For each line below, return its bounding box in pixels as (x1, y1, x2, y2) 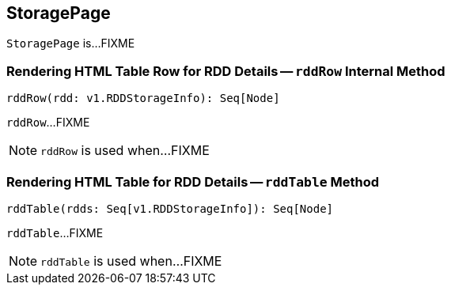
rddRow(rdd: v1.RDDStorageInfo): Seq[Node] (6, 92, 280, 105)
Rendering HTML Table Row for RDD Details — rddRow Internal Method (6, 62, 445, 79)
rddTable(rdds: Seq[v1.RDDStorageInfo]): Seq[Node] (6, 202, 334, 215)
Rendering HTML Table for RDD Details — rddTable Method (6, 173, 380, 190)
